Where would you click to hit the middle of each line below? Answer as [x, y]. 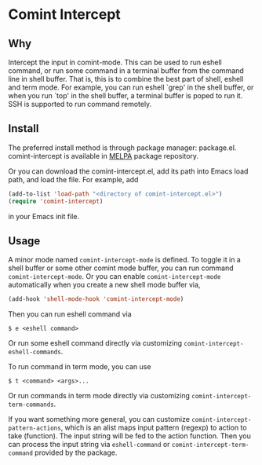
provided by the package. [76, 452]
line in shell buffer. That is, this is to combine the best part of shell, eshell [126, 79]
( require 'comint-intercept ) [56, 201]
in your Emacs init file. [44, 216]
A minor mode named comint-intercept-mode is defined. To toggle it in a [124, 260]
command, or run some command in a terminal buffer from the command [126, 71]
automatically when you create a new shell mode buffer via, [104, 285]
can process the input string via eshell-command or [89, 445]
